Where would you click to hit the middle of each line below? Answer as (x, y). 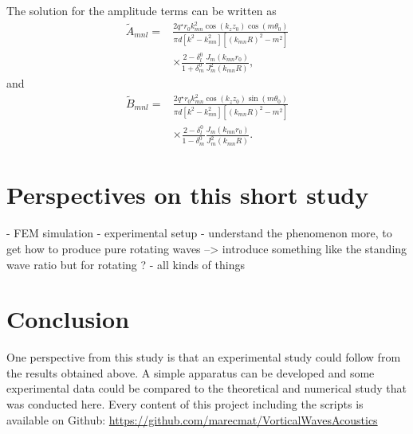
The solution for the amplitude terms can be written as (142, 10)
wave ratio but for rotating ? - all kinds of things (126, 264)
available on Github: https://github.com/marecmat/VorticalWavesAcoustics (192, 419)
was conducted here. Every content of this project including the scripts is (185, 404)
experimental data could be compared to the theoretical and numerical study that (206, 388)
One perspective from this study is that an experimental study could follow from (204, 357)
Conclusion (68, 319)
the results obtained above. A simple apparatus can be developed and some (191, 372)
